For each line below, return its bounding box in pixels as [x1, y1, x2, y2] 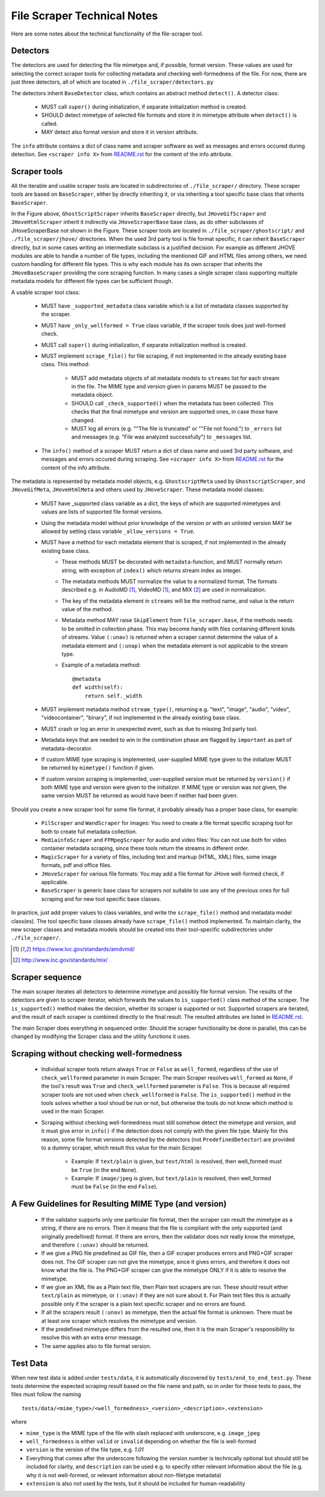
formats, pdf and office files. [41, 862, 112, 869]
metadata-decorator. [41, 744, 93, 752]
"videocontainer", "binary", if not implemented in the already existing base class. [41, 714, 241, 721]
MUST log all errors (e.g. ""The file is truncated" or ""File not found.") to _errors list [71, 425, 282, 432]
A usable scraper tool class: [11, 288, 81, 296]
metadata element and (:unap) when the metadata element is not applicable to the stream [61, 642, 288, 649]
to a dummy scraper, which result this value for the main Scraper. [41, 1144, 203, 1151]
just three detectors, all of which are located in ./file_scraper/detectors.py [11, 78, 214, 86]
